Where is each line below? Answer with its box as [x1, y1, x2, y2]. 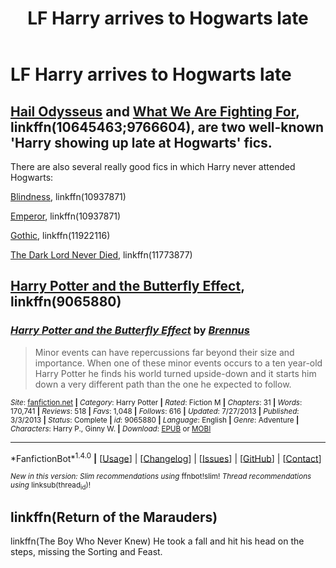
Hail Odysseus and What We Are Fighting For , [10, 103, 300, 120]
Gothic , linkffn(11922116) [10, 230, 111, 241]
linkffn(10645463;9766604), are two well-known [10, 118, 325, 136]
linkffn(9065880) [10, 293, 122, 311]
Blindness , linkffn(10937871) [10, 191, 127, 202]
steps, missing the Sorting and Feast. [10, 546, 163, 558]
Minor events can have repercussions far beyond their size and [34, 346, 295, 358]
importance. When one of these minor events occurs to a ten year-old [34, 357, 323, 369]
